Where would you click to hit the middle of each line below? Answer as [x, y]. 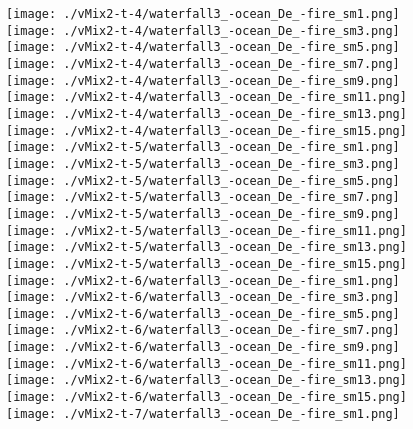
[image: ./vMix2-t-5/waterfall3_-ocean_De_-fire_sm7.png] [203, 197]
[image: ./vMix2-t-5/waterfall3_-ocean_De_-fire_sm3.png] [203, 163]
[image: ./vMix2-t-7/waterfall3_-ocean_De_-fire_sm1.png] [203, 413]
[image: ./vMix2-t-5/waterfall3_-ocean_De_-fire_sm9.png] [203, 213]
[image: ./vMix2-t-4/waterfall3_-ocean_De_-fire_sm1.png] [203, 14]
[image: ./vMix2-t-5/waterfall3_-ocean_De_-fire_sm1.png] [203, 147]
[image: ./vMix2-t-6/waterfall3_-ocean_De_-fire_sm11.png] [206, 363]
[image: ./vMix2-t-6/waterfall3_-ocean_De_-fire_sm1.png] [203, 280]
